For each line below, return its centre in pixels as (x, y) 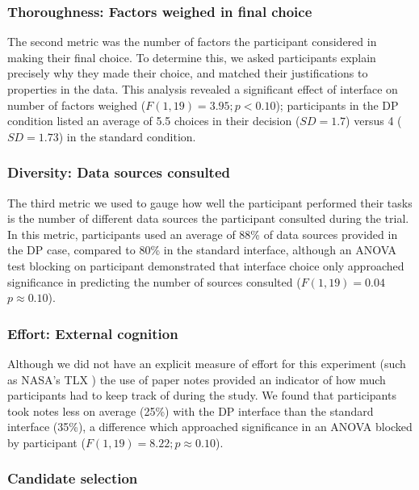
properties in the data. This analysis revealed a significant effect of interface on (203, 89)
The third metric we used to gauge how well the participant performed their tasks (210, 202)
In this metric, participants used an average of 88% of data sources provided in (203, 234)
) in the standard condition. (127, 136)
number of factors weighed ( (77, 105)
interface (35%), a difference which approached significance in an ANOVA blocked (210, 427)
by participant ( (46, 442)
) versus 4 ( (374, 121)
